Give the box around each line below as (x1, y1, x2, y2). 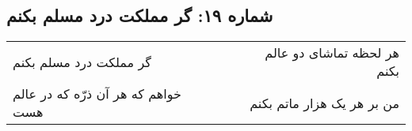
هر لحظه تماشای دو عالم (265, 43, 399, 62)
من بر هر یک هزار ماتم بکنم (250, 93, 399, 112)
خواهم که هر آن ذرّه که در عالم (13, 84, 181, 103)
